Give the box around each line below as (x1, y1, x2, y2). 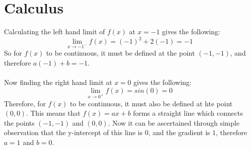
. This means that (26, 108, 81, 118)
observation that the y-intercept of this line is (4, 127, 143, 138)
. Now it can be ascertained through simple (108, 117, 240, 128)
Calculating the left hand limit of (4, 26, 105, 37)
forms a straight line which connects (133, 108, 243, 118)
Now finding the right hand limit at (4, 77, 112, 87)
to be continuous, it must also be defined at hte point (70, 98, 233, 108)
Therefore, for (4, 98, 46, 108)
